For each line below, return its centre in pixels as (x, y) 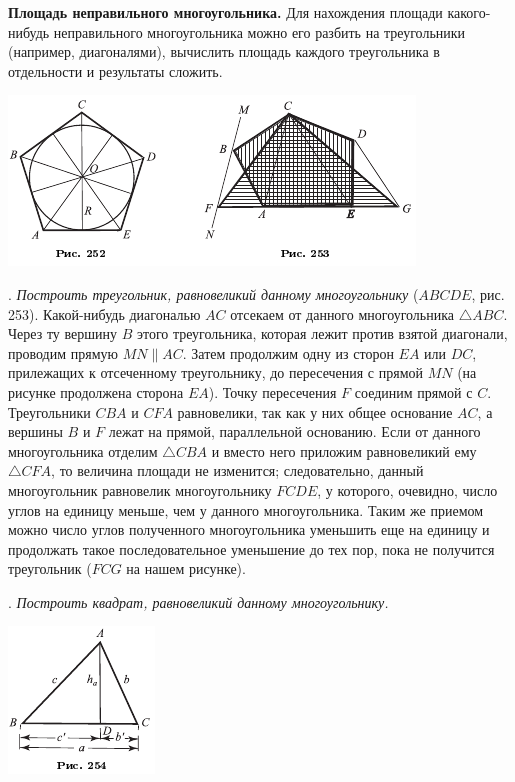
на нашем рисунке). (186, 568)
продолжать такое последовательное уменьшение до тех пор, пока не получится (251, 548)
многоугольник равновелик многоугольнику (140, 489)
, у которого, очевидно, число (407, 489)
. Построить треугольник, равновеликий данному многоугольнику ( (213, 293)
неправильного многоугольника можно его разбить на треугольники (259, 31)
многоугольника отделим (83, 450)
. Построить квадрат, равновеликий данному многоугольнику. (198, 601)
